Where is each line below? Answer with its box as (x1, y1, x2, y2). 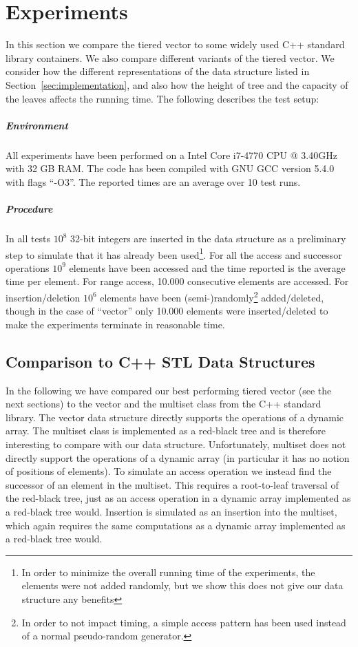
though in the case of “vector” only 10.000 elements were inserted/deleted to (6, 304, 328, 318)
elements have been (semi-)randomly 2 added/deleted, (100, 288, 324, 304)
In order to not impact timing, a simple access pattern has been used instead (21, 615, 346, 629)
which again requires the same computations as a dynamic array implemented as (6, 518, 346, 532)
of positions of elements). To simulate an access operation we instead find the (6, 464, 332, 478)
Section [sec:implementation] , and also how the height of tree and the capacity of (6, 77, 348, 92)
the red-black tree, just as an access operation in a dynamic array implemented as (6, 491, 351, 505)
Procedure (6, 202, 53, 216)
